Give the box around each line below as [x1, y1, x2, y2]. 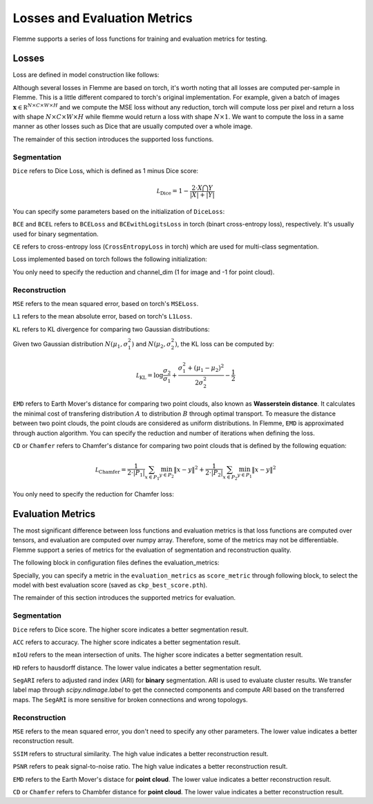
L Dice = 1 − [156, 187, 189, 197]
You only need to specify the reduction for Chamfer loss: [12, 490, 174, 499]
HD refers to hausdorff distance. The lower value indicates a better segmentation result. [12, 663, 262, 672]
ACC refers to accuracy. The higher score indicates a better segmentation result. [12, 638, 241, 646]
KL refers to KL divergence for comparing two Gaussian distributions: [12, 325, 210, 333]
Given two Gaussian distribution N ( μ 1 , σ [12, 339, 128, 350]
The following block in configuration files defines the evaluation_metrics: [12, 558, 220, 567]
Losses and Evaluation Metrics [12, 10, 193, 26]
